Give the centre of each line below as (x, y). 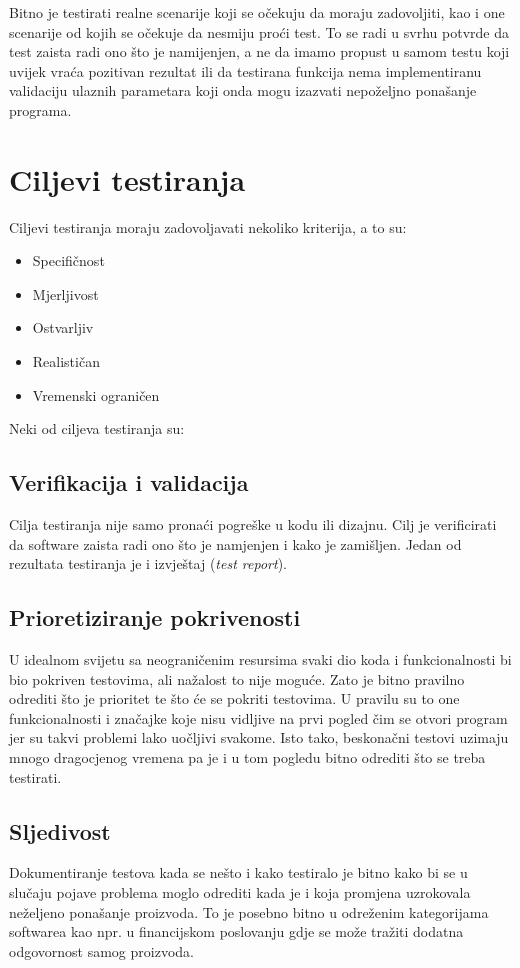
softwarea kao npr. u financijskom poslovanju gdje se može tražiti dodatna (236, 931)
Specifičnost (68, 260)
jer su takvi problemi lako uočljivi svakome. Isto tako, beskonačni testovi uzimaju (259, 737)
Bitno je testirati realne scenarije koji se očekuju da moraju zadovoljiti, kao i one (257, 12)
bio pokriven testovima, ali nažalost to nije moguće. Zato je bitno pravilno (237, 678)
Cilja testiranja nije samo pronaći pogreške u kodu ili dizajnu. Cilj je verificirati (253, 524)
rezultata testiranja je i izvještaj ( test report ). (148, 563)
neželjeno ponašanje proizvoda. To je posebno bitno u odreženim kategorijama (249, 911)
